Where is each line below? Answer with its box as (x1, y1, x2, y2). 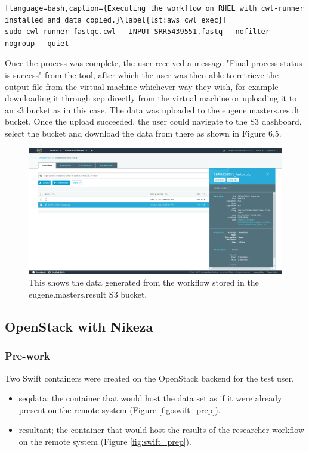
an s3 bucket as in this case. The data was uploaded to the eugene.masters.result (5, 103, 300, 116)
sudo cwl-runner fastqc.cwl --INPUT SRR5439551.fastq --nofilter (5, 27, 270, 36)
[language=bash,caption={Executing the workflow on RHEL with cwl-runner (5, 4, 304, 13)
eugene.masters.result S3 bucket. (29, 287, 147, 300)
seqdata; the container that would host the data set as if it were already (18, 392, 282, 404)
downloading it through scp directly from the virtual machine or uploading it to (5, 92, 297, 104)
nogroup (5, 39, 35, 48)
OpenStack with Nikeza (5, 317, 153, 335)
